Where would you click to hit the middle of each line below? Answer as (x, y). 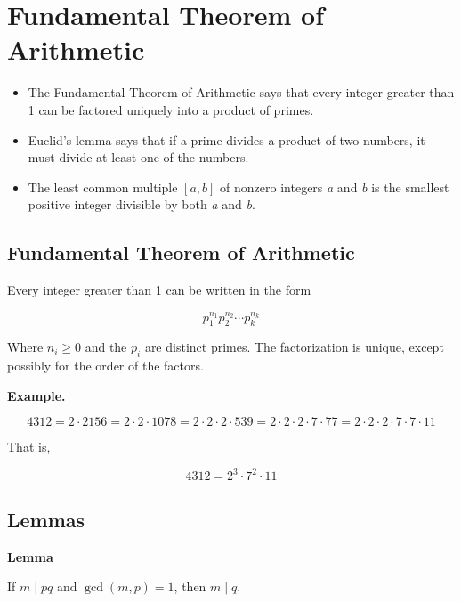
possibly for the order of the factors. (105, 366)
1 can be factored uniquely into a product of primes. (171, 109)
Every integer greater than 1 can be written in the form (159, 290)
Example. (36, 395)
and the (106, 347)
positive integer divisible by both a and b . (142, 204)
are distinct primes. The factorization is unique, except (294, 347)
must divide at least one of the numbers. (138, 157)
